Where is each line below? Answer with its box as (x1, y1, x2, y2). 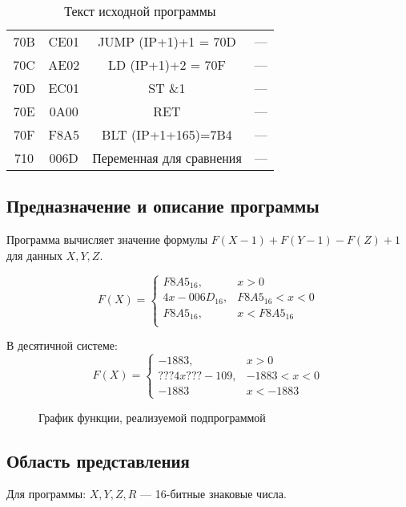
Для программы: (6, 485, 86, 502)
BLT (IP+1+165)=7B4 (102, 125, 232, 144)
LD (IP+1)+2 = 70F (107, 55, 227, 74)
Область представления (6, 448, 190, 473)
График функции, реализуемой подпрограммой (38, 408, 266, 425)
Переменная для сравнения (92, 148, 242, 167)
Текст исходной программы (64, 2, 216, 20)
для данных (6, 246, 62, 263)
